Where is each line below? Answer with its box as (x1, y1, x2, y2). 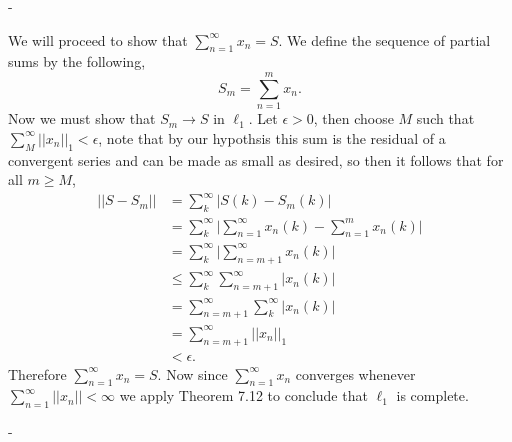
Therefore (8, 363, 67, 384)
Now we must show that (8, 108, 156, 129)
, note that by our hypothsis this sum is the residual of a (98, 127, 446, 148)
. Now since (157, 363, 228, 384)
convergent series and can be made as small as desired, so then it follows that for (8, 149, 504, 170)
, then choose (313, 108, 394, 129)
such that (416, 108, 475, 129)
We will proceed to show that (8, 29, 188, 50)
